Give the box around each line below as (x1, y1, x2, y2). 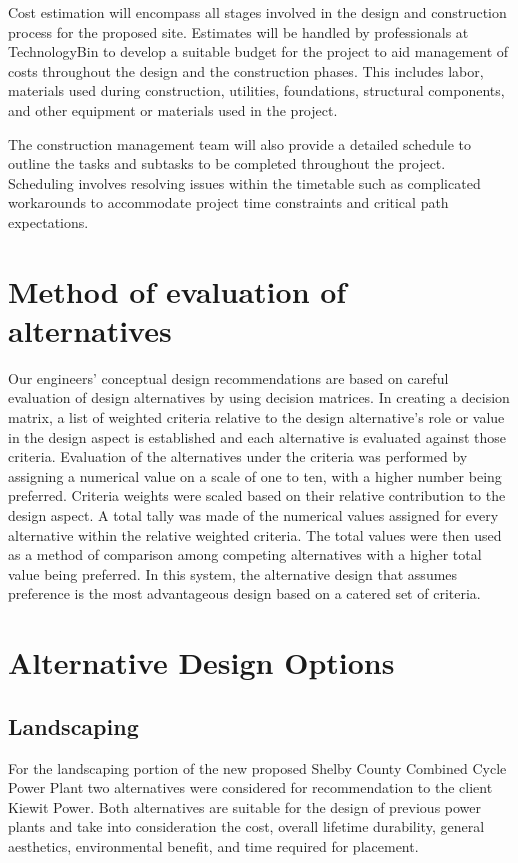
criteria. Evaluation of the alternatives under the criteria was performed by (8, 446, 468, 467)
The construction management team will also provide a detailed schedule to (8, 133, 472, 154)
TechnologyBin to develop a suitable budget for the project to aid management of (8, 41, 509, 62)
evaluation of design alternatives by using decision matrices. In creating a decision (8, 387, 510, 408)
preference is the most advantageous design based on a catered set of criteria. (8, 583, 481, 604)
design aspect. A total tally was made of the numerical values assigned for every (8, 505, 499, 525)
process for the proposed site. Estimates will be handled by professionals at (8, 21, 469, 42)
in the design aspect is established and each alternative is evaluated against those (8, 426, 507, 447)
